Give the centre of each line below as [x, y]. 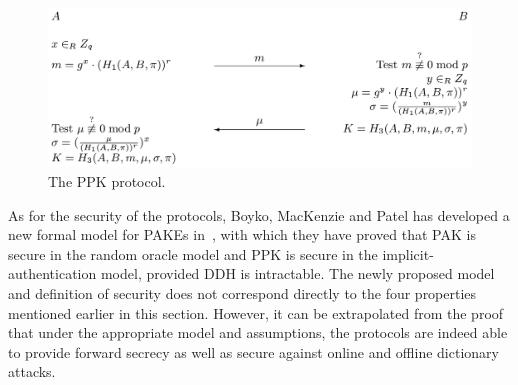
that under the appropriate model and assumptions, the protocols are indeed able [258, 332]
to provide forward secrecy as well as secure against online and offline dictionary [253, 351]
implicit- [408, 253]
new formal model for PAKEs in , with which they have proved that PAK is [242, 234]
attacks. [32, 371]
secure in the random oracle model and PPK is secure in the [193, 253]
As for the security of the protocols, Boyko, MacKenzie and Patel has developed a [259, 214]
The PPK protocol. [107, 181]
